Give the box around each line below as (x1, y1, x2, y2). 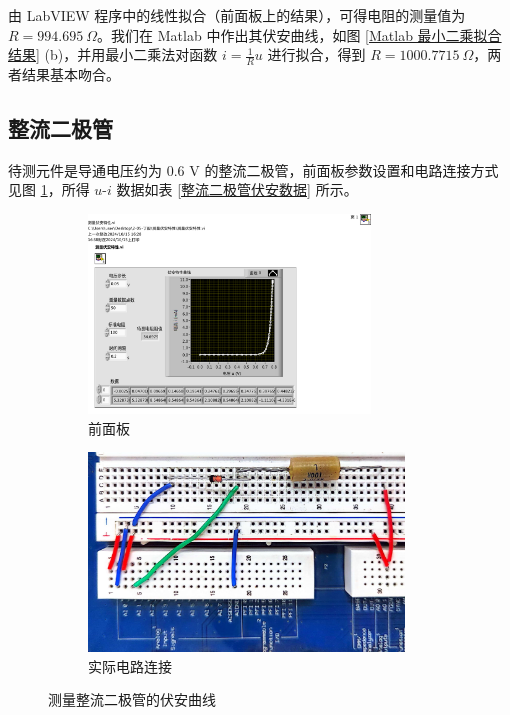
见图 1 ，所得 (8, 179, 90, 200)
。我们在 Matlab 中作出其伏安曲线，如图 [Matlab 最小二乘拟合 (97, 24, 502, 45)
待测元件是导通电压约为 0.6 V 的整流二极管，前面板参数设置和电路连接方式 (8, 159, 499, 180)
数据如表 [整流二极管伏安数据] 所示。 (116, 179, 358, 200)
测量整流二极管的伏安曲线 (48, 689, 216, 710)
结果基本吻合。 (21, 64, 120, 85)
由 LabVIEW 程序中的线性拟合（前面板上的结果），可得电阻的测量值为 (8, 5, 466, 25)
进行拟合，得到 (267, 44, 366, 65)
